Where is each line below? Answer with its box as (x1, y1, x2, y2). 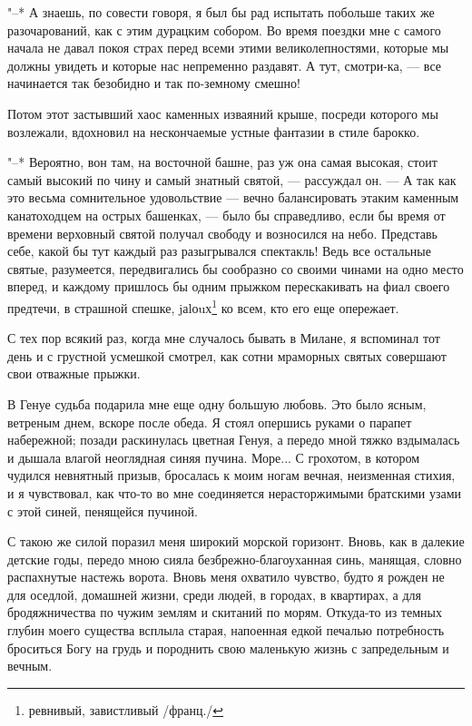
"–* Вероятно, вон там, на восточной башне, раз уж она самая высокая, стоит (7, 152, 438, 172)
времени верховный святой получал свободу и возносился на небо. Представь (7, 223, 438, 242)
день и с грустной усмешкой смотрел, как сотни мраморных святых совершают (7, 346, 447, 365)
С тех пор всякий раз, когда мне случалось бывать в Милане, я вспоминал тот (7, 329, 440, 348)
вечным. (7, 656, 53, 675)
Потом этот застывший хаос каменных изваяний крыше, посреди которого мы (7, 103, 438, 123)
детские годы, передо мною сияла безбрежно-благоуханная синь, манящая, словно (7, 549, 462, 568)
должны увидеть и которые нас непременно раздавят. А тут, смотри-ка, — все (7, 55, 441, 74)
